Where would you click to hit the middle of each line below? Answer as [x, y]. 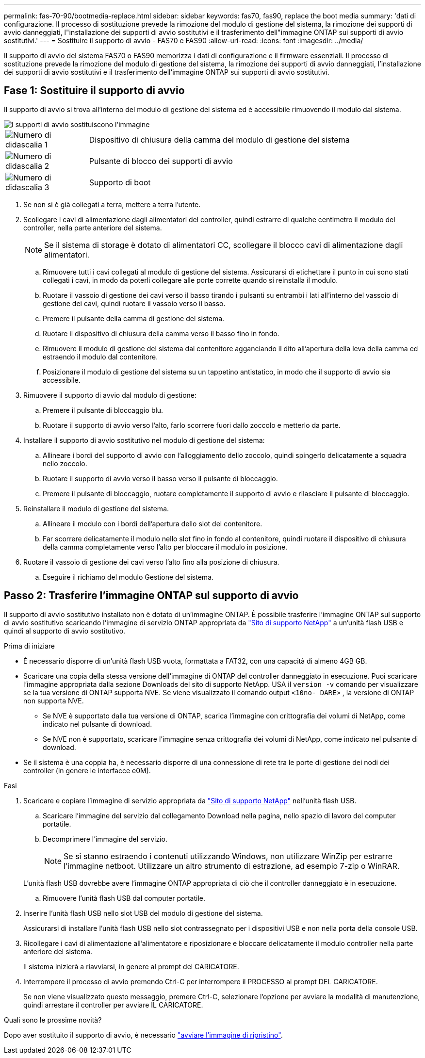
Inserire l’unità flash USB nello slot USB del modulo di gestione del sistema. [143, 913]
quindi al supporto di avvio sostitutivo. [65, 631]
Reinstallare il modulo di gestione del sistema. [96, 508]
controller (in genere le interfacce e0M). [87, 770]
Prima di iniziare [29, 646]
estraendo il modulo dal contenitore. [100, 357]
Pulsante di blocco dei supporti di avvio [161, 161]
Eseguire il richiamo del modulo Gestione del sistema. [128, 577]
